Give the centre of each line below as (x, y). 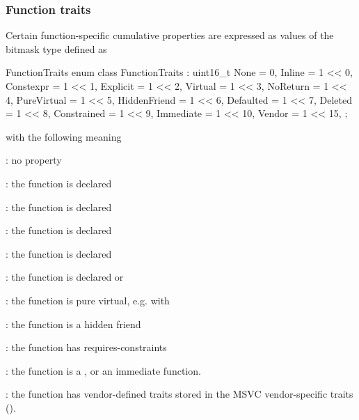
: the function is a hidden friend (73, 324)
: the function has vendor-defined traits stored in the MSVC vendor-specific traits (179, 394)
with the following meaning (64, 136)
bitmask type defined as (56, 48)
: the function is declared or (65, 277)
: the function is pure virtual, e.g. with (88, 300)
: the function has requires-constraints (86, 347)
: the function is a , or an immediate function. (103, 370)
